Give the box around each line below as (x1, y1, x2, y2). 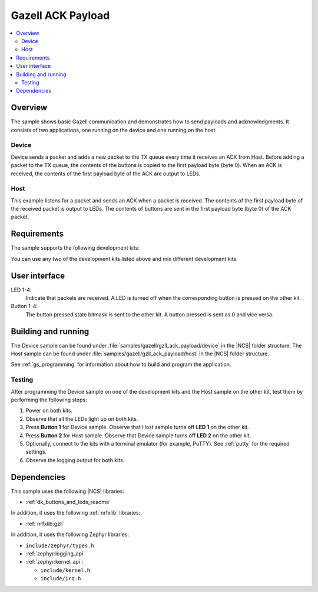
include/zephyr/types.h (25, 542, 94, 549)
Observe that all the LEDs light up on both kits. (25, 415, 138, 422)
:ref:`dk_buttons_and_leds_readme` (25, 499, 111, 506)
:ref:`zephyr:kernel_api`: (25, 558, 84, 565)
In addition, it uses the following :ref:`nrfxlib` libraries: (11, 509, 141, 516)
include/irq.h (40, 575, 81, 582)
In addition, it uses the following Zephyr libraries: (11, 531, 130, 538)
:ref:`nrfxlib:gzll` (25, 520, 65, 527)
